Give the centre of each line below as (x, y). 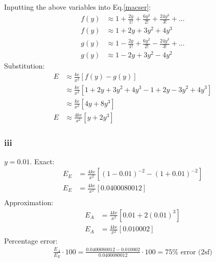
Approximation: (29, 202)
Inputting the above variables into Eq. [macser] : (78, 7)
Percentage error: (31, 240)
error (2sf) (196, 252)
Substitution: (25, 66)
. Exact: (42, 161)
